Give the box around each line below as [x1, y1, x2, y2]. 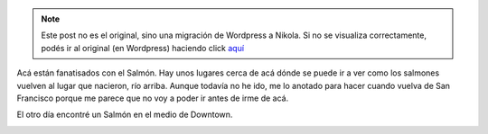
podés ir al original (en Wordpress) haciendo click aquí [41, 42, 244, 53]
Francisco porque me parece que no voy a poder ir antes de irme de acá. [16, 93, 289, 103]
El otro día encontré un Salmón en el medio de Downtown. [16, 109, 233, 121]
